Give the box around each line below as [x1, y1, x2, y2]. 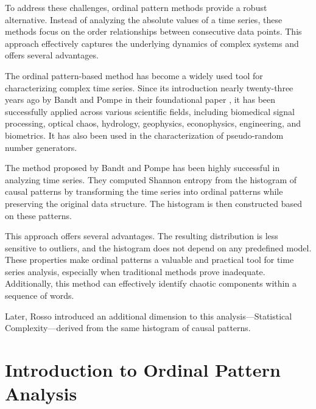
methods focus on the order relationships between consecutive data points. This [5, 25, 302, 38]
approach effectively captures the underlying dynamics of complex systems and [5, 37, 299, 49]
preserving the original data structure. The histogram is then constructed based [5, 197, 303, 209]
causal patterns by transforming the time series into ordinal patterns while [5, 185, 283, 198]
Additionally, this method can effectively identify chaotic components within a [5, 277, 297, 290]
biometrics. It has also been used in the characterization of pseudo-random [5, 128, 284, 141]
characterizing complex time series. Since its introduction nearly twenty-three [5, 81, 293, 94]
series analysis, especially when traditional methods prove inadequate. [5, 265, 265, 278]
